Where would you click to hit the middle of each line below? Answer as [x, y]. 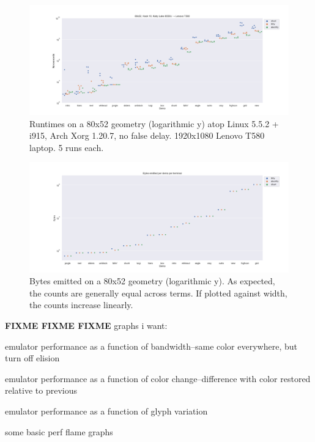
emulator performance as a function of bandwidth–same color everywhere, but [151, 346]
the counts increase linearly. [81, 305]
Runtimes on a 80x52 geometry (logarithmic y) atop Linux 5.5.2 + [154, 123]
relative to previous [41, 390]
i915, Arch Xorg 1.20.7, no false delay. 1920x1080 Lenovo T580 [147, 135]
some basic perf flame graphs [59, 431]
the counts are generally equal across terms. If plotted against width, [158, 293]
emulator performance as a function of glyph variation [106, 411]
